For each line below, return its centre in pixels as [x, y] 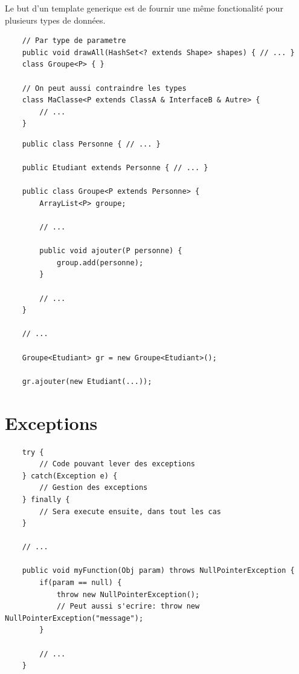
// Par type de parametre [74, 41]
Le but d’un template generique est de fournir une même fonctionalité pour [144, 8]
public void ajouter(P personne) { [111, 251]
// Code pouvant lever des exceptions [117, 464]
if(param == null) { [81, 583]
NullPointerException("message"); [74, 618]
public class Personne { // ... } [91, 144]
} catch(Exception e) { [70, 476]
